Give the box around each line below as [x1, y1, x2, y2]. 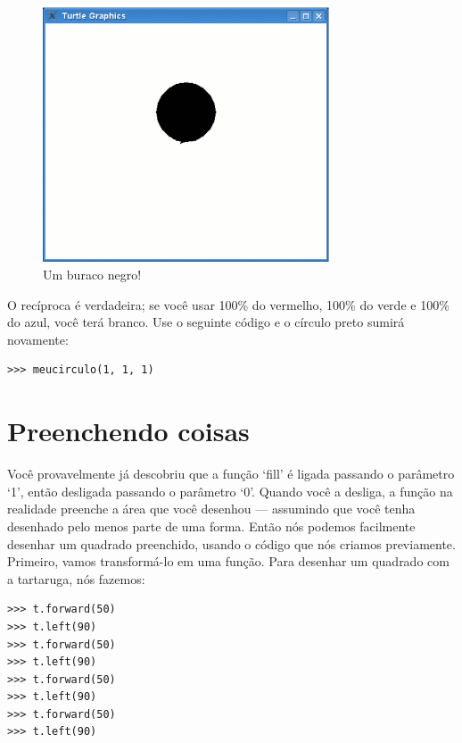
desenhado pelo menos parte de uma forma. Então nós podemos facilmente [7, 516, 416, 535]
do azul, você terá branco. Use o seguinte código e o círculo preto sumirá [7, 313, 405, 331]
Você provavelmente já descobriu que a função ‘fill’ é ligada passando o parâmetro [7, 464, 455, 483]
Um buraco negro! [43, 265, 142, 284]
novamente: [7, 330, 69, 348]
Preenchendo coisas [7, 413, 250, 449]
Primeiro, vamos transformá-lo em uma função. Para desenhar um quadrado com [7, 552, 450, 571]
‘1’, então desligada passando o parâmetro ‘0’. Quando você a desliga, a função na [7, 481, 453, 500]
